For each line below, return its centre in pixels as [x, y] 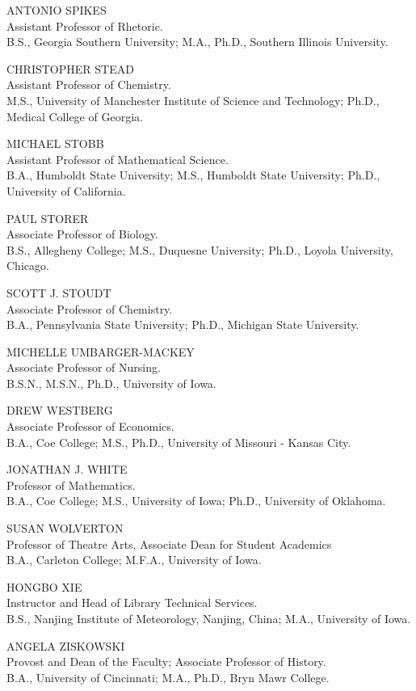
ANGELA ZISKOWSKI [66, 645]
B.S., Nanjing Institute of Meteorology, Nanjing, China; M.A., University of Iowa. [209, 618]
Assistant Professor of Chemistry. [89, 84]
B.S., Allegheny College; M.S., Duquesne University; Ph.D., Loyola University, [200, 249]
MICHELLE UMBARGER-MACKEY [101, 351]
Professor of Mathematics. [71, 485]
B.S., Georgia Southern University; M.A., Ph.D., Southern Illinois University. [197, 42]
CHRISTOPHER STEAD [70, 68]
